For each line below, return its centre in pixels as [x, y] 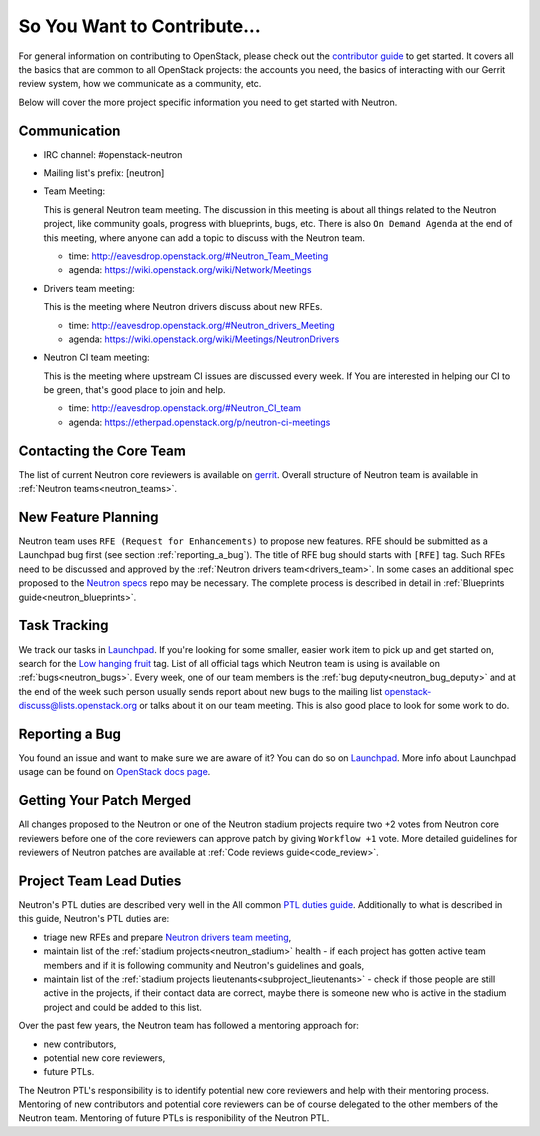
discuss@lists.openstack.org [77, 706]
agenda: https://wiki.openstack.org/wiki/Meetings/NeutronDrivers [204, 339]
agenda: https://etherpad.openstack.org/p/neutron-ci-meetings [199, 422]
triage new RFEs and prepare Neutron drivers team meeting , [167, 937]
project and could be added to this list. [122, 1007]
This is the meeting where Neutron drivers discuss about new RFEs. [183, 307]
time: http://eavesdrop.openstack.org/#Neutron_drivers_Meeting [201, 325]
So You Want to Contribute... [140, 26]
